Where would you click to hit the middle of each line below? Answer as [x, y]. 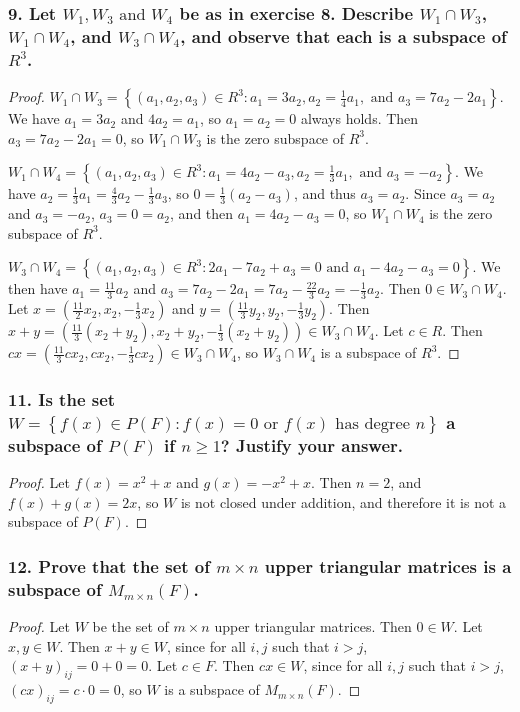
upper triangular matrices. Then [313, 626]
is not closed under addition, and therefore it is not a [343, 501]
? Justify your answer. [312, 444]
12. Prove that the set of [109, 565]
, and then [202, 213]
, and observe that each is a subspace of [343, 35]
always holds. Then [359, 118]
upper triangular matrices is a [388, 565]
